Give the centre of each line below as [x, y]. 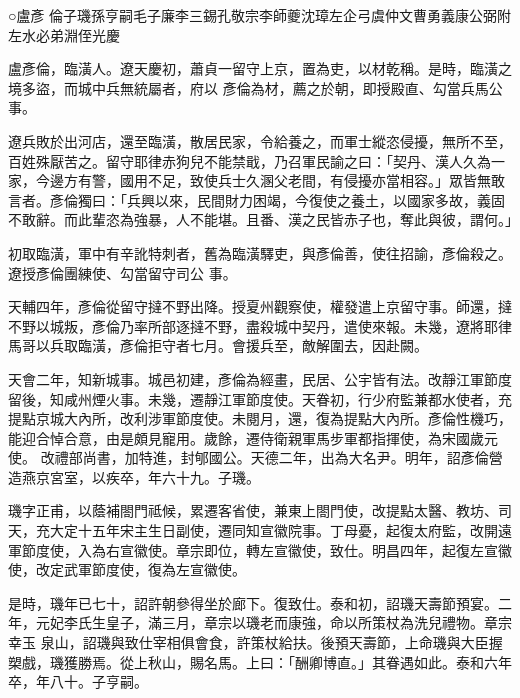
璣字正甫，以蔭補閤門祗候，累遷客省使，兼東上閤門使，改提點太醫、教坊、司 [260, 510]
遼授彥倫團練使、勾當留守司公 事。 [122, 272]
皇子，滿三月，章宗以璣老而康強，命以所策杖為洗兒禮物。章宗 [308, 622]
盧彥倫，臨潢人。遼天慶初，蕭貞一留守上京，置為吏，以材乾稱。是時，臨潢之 [260, 68]
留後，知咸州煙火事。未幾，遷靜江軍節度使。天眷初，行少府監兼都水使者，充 [260, 398]
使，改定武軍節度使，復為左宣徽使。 [127, 569]
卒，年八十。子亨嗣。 [78, 681]
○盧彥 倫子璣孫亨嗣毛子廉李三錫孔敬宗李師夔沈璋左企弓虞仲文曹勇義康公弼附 [260, 15]
